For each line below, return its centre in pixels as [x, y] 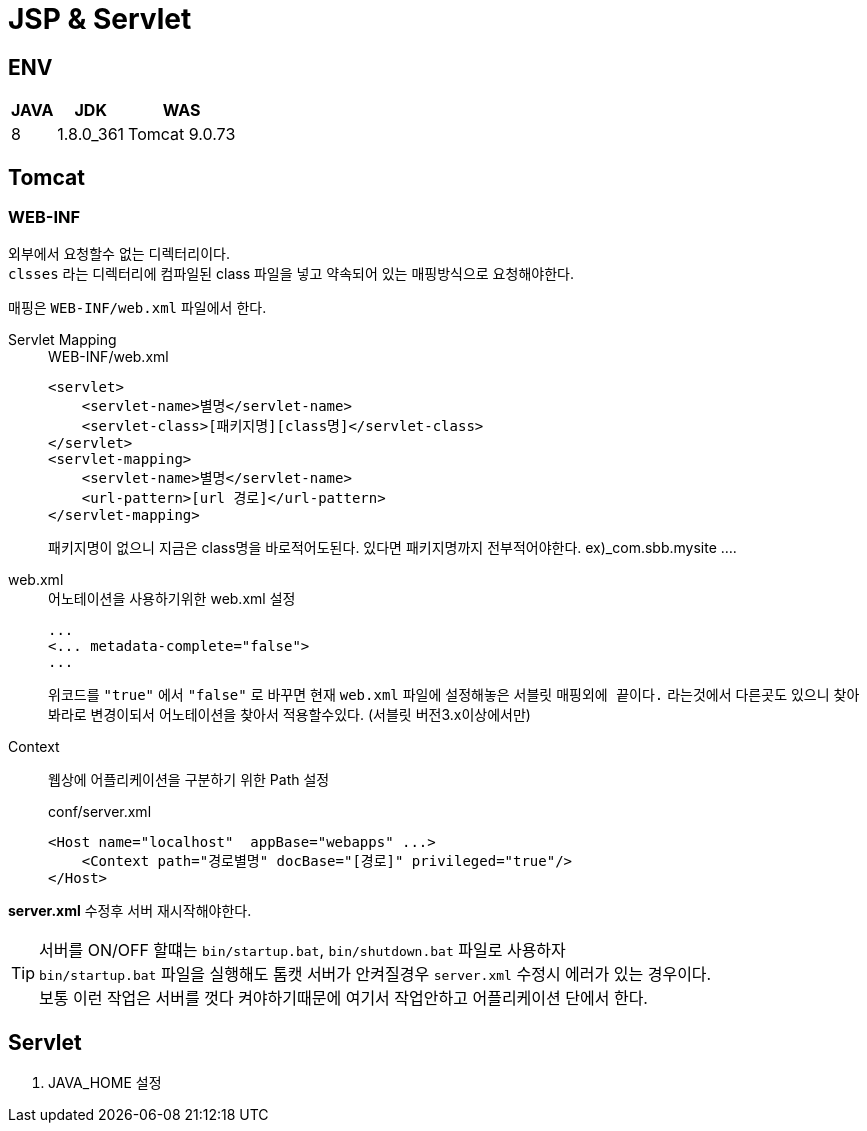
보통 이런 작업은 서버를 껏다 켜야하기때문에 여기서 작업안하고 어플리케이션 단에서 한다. [343, 998]
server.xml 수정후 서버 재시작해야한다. [130, 911]
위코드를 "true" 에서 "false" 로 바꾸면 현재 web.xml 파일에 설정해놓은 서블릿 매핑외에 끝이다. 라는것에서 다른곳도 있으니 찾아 [454, 695]
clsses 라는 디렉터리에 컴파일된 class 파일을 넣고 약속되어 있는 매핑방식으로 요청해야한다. [291, 274]
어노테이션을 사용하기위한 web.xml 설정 [172, 599]
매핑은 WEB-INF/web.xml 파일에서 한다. [137, 308]
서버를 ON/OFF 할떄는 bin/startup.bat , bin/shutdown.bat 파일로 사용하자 [302, 950]
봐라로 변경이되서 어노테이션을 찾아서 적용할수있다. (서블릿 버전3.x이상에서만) [289, 715]
